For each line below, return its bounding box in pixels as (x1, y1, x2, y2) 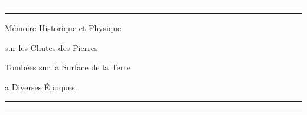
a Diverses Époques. (5, 80, 77, 93)
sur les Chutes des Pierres (5, 41, 98, 53)
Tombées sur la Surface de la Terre (5, 61, 131, 73)
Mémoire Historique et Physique (5, 22, 122, 33)
